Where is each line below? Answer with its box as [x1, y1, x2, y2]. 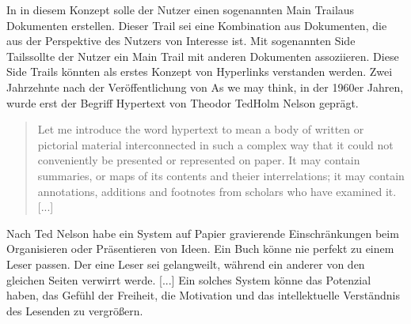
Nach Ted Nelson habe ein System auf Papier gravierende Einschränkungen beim [6, 224, 399, 241]
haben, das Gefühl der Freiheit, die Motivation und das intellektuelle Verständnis [6, 287, 401, 303]
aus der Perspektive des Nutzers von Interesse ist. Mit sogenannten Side [6, 32, 356, 49]
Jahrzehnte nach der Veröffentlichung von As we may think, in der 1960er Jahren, [6, 78, 404, 95]
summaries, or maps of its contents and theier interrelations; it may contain [37, 167, 405, 183]
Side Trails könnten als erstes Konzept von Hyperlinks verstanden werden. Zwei [6, 63, 393, 80]
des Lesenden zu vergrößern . [6, 302, 143, 318]
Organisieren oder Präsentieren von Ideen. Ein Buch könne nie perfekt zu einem [6, 240, 394, 257]
